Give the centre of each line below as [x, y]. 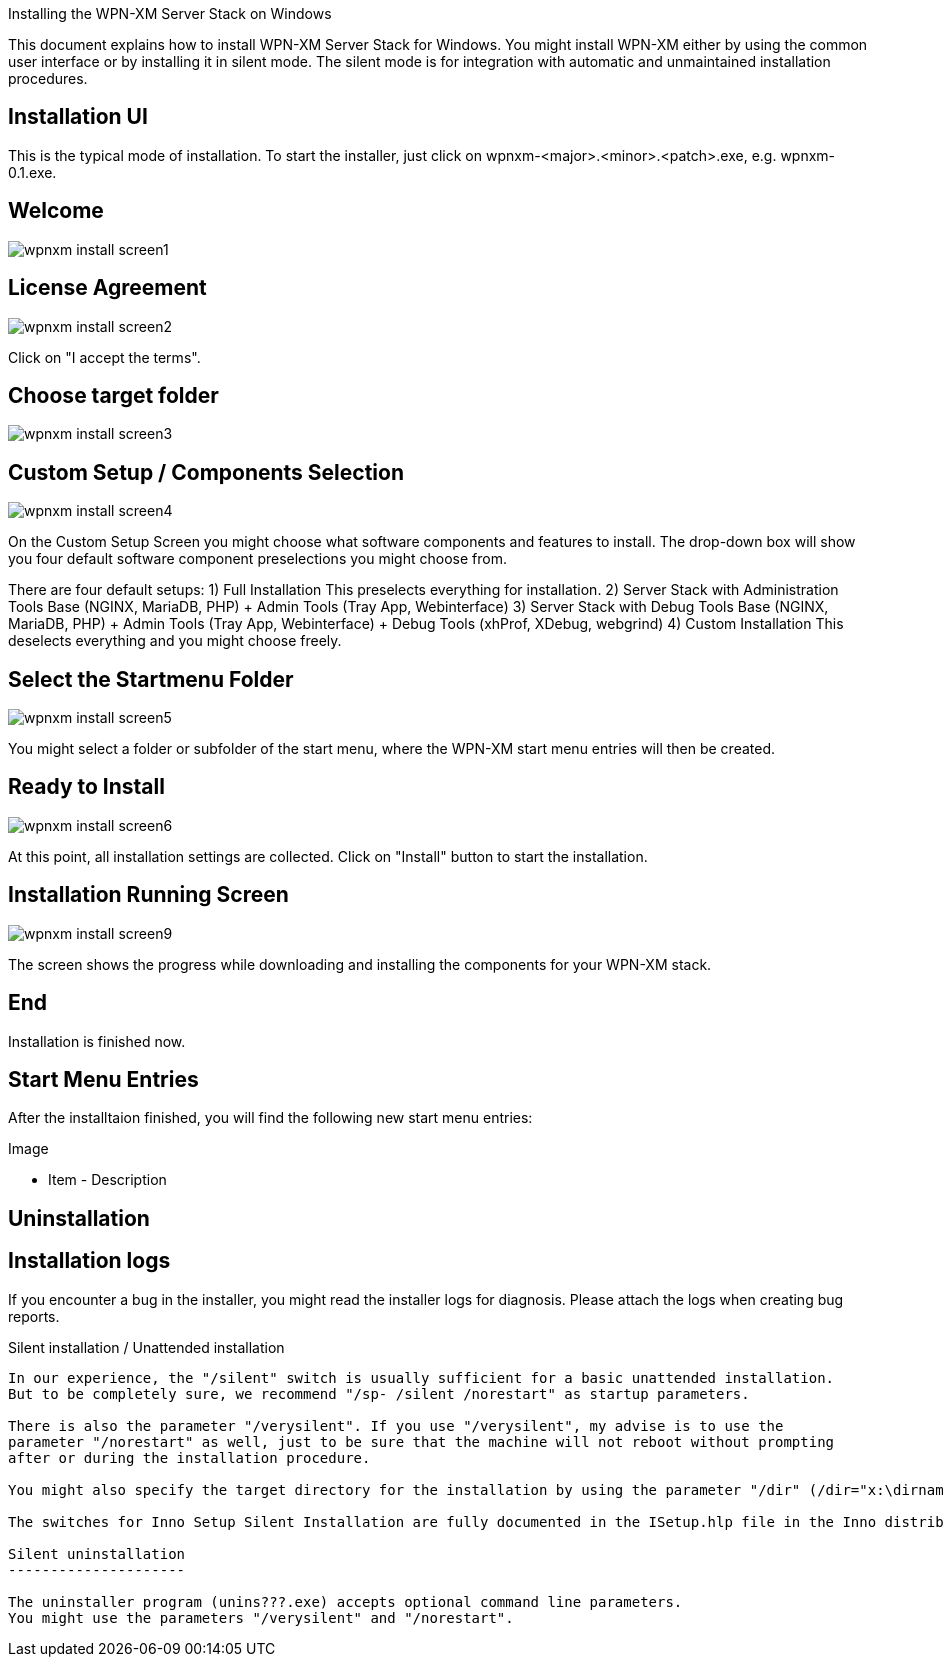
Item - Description [107, 1180]
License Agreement [107, 288]
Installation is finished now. [97, 1041]
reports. [34, 1316]
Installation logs [89, 1261]
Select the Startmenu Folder [151, 679]
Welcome [56, 211]
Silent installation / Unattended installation [146, 1347]
